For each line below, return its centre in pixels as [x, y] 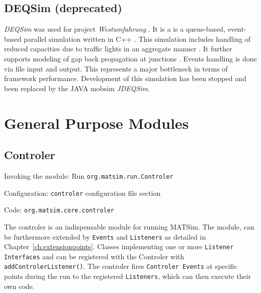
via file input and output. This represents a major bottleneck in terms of [116, 68]
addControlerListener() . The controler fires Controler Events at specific [121, 266]
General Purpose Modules [97, 123]
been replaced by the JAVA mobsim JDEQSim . [77, 88]
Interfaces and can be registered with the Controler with [94, 256]
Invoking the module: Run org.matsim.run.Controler [89, 175]
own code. [19, 286]
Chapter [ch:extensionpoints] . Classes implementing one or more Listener [119, 246]
